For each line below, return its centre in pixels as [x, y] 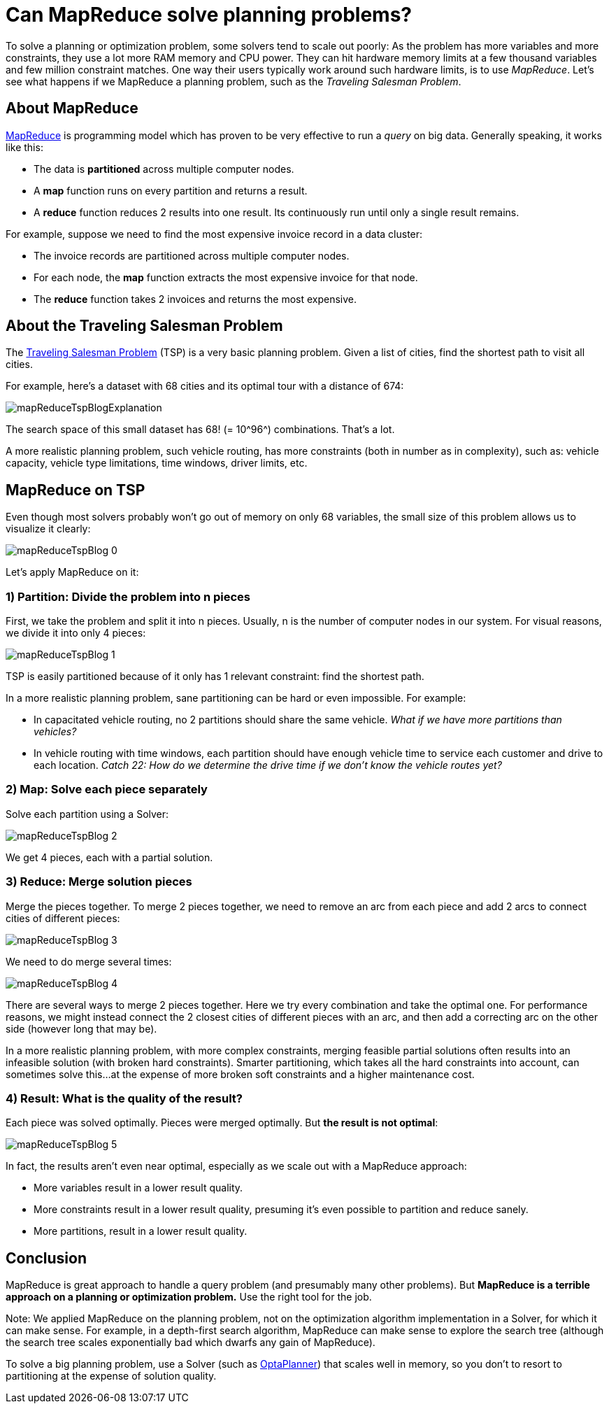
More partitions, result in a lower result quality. [141, 1231]
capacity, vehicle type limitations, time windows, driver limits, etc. [157, 463]
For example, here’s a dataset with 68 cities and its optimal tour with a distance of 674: [205, 386]
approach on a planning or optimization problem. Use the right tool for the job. [189, 1297]
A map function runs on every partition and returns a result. [171, 190]
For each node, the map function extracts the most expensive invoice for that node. [226, 277]
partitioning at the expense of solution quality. [111, 1376]
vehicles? [55, 732]
